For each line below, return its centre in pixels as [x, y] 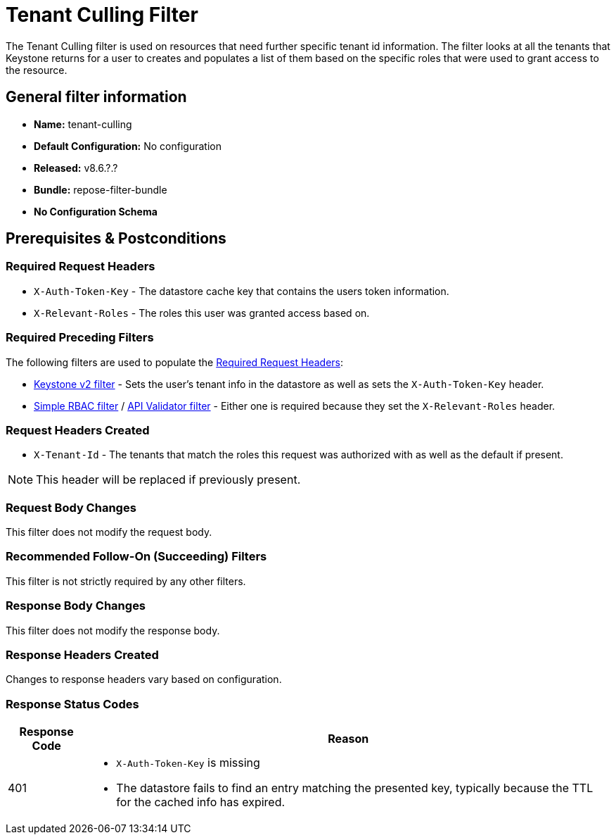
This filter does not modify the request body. [109, 532]
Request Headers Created [78, 430]
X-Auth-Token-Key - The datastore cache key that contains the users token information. [242, 291]
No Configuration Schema [96, 211]
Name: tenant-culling [83, 124]
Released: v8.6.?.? [76, 168]
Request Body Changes [71, 507]
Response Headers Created [82, 654]
